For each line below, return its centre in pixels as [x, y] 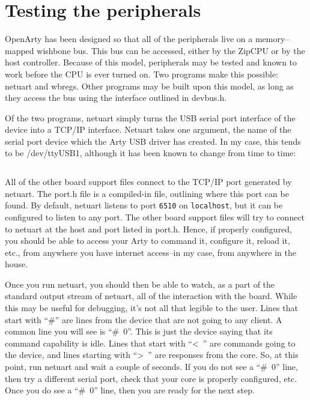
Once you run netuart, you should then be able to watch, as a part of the [140, 284]
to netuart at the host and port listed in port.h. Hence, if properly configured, [149, 229]
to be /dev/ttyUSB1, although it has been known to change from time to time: [150, 153]
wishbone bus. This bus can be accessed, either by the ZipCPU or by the [171, 50]
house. [17, 264]
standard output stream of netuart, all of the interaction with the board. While [151, 296]
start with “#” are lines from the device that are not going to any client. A [144, 319]
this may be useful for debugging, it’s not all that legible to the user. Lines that [151, 308]
